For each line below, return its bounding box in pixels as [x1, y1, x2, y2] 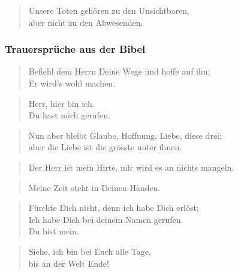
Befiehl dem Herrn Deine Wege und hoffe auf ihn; [28, 65, 210, 78]
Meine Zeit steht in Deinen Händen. [28, 181, 161, 193]
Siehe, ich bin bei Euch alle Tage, [28, 245, 151, 257]
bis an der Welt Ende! [28, 257, 109, 269]
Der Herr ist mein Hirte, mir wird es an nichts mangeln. [28, 160, 234, 173]
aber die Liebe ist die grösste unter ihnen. [28, 141, 182, 153]
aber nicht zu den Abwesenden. [28, 16, 143, 28]
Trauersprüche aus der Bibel [5, 41, 146, 56]
